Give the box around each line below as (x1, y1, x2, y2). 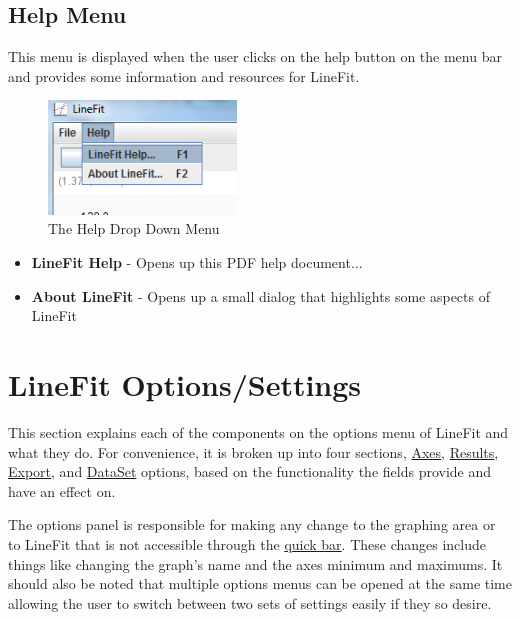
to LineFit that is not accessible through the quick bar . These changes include (8, 533, 487, 554)
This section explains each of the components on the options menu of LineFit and (8, 421, 509, 442)
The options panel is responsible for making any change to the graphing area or (8, 514, 496, 535)
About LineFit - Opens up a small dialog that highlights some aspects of (31, 285, 490, 306)
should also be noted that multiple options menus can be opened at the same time (8, 573, 512, 594)
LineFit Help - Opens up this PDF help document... (31, 252, 363, 273)
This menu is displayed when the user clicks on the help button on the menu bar (8, 46, 502, 67)
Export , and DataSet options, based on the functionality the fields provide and (8, 461, 492, 482)
